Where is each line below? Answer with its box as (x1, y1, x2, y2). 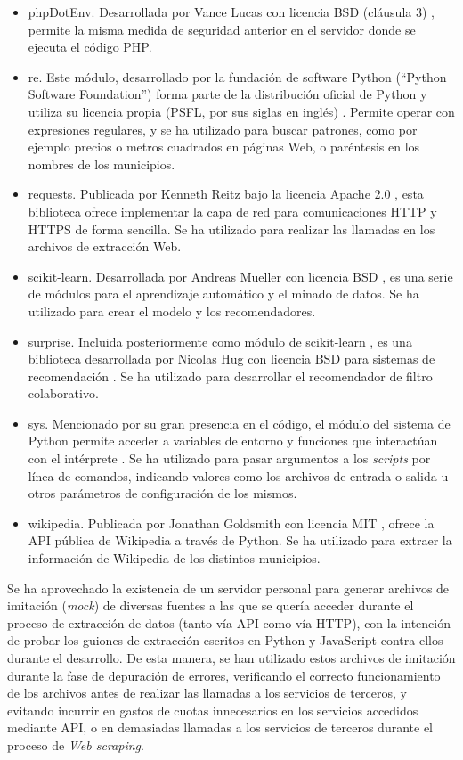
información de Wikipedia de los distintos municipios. (28, 549, 321, 568)
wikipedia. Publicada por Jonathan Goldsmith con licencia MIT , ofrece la (28, 513, 435, 532)
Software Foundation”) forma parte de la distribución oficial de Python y (28, 85, 427, 103)
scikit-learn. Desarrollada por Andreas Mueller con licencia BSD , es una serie (28, 266, 453, 285)
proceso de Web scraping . (7, 735, 144, 754)
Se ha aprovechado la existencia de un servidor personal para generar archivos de (7, 578, 450, 597)
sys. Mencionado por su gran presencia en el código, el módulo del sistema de (28, 413, 451, 432)
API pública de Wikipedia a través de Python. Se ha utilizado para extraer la (28, 531, 452, 550)
